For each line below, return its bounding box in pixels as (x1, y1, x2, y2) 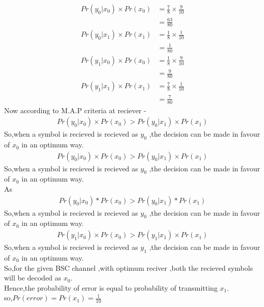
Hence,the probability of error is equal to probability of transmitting (4, 282, 218, 293)
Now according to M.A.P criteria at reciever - (4, 105, 146, 115)
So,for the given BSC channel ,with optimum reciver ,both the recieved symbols (4, 262, 253, 273)
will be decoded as (4, 272, 62, 283)
